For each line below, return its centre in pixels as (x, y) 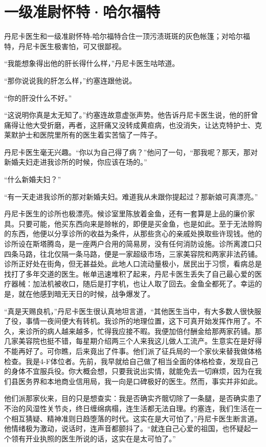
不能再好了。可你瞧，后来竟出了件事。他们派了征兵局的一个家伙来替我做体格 (133, 351)
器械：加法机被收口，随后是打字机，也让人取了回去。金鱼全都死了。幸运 (133, 284)
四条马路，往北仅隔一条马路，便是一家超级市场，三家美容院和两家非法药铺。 (133, 253)
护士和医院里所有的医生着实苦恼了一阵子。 (90, 135)
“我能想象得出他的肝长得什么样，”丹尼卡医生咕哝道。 (92, 63)
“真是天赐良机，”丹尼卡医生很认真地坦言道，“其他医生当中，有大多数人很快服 (133, 311)
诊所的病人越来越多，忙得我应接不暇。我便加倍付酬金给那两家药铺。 (140, 331)
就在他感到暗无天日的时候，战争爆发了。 (86, 294)
